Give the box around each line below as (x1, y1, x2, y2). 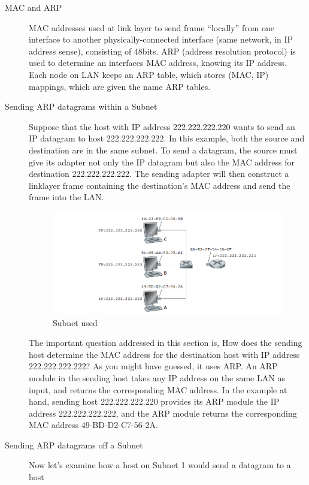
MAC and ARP (5, 1, 62, 13)
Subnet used (53, 316, 98, 329)
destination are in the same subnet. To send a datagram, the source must (29, 143, 298, 156)
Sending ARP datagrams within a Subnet (5, 100, 157, 113)
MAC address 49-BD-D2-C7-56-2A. (29, 418, 158, 431)
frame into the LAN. (29, 191, 104, 203)
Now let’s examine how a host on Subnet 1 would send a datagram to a (29, 459, 291, 471)
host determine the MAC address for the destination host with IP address (29, 348, 300, 360)
